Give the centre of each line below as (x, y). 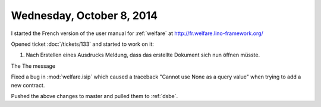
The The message (33, 66)
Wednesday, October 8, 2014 (84, 15)
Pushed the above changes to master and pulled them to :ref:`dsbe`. (95, 96)
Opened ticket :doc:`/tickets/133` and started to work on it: (83, 44)
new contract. (28, 85)
